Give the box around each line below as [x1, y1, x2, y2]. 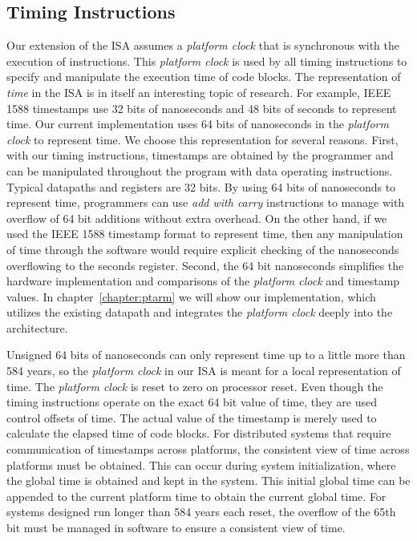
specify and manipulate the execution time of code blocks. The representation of [6, 68, 401, 85]
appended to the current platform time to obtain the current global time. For [6, 487, 387, 504]
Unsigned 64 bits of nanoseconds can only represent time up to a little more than [6, 346, 406, 363]
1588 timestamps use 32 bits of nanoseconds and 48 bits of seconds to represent [6, 99, 397, 116]
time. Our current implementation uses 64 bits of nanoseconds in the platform [6, 115, 389, 132]
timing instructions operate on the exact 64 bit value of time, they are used [6, 394, 377, 410]
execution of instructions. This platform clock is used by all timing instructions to [6, 52, 407, 69]
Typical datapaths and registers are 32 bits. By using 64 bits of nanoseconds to [6, 178, 396, 195]
